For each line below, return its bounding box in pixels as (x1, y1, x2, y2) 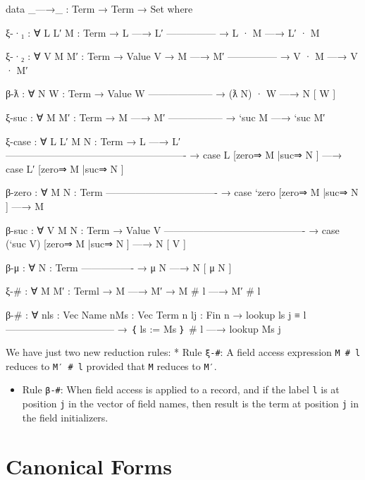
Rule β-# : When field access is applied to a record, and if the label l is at (22, 382, 340, 397)
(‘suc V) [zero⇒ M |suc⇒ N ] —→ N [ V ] (6, 236, 186, 251)
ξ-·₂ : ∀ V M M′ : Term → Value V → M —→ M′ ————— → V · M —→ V (6, 49, 358, 63)
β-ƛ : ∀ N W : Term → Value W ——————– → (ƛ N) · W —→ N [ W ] (6, 86, 336, 101)
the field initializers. (22, 410, 109, 424)
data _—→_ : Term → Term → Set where (6, 1, 193, 16)
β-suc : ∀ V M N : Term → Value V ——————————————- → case (6, 222, 340, 237)
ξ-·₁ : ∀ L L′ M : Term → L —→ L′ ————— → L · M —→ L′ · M (6, 25, 320, 39)
